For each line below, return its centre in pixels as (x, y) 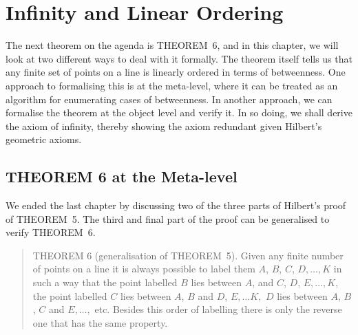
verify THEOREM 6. (51, 232)
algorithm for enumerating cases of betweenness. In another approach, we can (169, 99)
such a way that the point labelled (105, 282)
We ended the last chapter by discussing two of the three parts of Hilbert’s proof (176, 205)
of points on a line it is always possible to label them (144, 269)
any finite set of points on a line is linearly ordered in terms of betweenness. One (176, 72)
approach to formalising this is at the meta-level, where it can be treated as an (172, 85)
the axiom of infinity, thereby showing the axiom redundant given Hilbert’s (164, 126)
